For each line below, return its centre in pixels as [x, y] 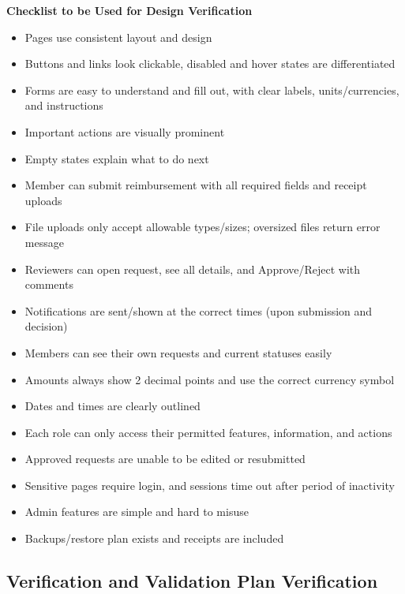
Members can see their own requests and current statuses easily [178, 352]
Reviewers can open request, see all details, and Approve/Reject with [193, 269]
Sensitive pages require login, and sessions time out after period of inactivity [210, 485]
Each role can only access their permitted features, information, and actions [208, 432]
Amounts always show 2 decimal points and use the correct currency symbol [210, 379]
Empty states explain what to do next [117, 158]
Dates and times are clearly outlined [112, 406]
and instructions [64, 105]
